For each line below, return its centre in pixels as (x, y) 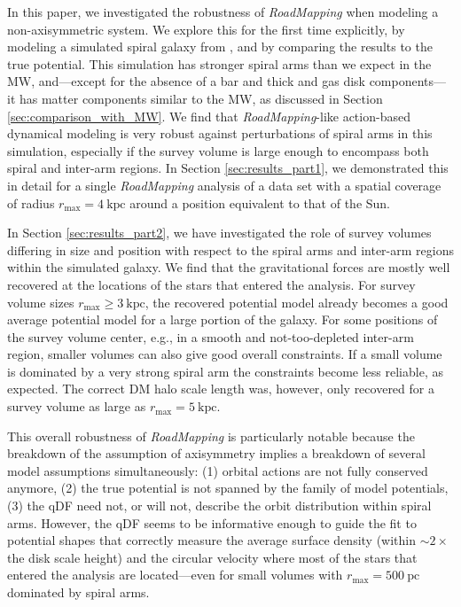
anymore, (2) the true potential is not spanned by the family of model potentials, (228, 488)
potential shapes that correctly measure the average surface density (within (212, 540)
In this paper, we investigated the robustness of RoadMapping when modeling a (223, 12)
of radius (31, 202)
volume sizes (41, 302)
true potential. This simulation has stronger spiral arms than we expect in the (219, 63)
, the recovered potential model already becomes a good (297, 302)
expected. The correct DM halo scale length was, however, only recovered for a (221, 389)
